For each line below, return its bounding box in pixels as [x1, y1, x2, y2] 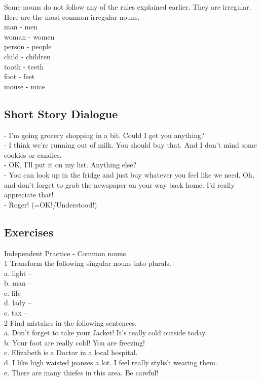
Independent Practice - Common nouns [4, 248, 126, 258]
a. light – [4, 267, 32, 278]
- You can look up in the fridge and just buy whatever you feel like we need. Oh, [4, 169, 254, 180]
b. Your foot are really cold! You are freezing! [4, 337, 145, 348]
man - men [4, 21, 38, 32]
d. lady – [4, 297, 32, 308]
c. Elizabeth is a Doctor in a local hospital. [4, 347, 138, 358]
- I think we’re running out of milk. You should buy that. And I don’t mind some [4, 140, 257, 150]
